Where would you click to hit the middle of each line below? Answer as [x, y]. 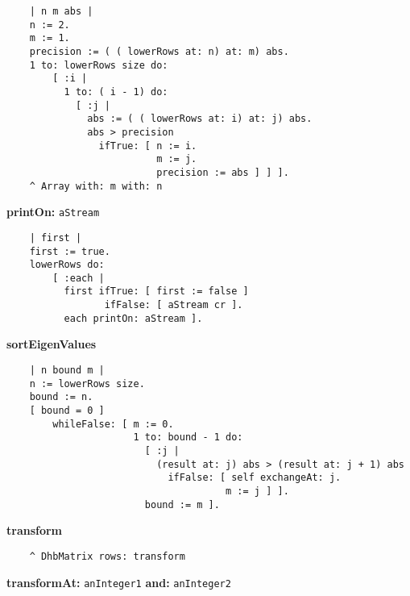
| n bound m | [67, 371]
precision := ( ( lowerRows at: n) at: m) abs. [159, 51]
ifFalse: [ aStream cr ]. [174, 305]
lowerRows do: [67, 265]
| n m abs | [61, 11]
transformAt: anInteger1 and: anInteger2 [119, 582]
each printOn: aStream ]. [133, 318]
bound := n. [61, 397]
